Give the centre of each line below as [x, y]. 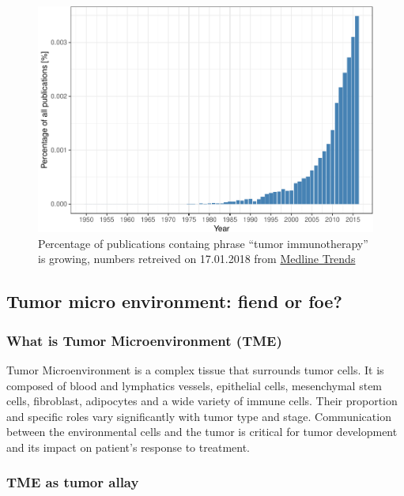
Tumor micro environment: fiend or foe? [174, 301]
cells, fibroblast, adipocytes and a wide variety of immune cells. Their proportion [202, 401]
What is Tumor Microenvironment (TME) [144, 340]
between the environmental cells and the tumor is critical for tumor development [202, 432]
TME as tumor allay [73, 482]
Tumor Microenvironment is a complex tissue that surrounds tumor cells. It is [195, 369]
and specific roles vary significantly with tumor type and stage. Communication [199, 416]
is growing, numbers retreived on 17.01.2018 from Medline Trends [197, 259]
